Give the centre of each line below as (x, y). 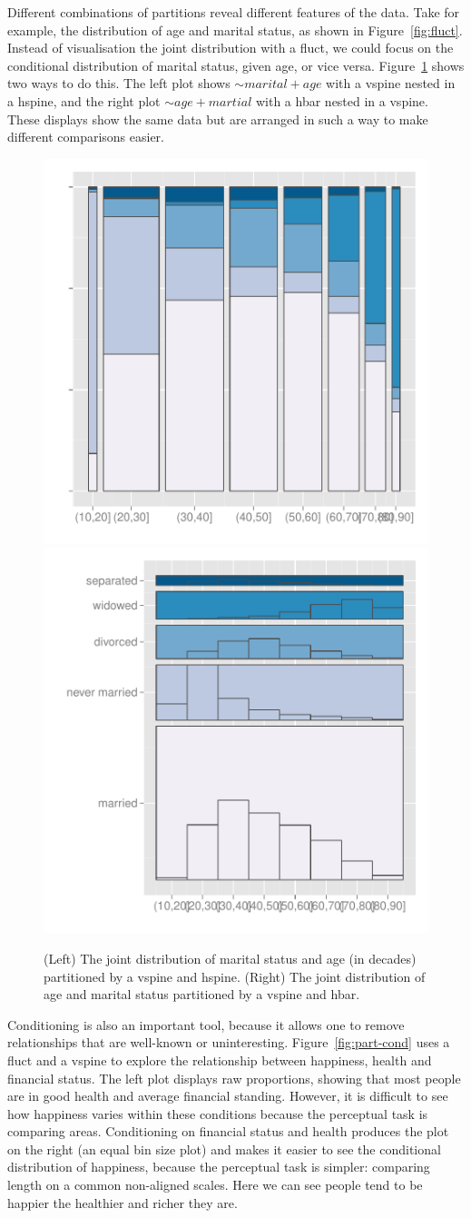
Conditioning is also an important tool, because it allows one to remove (206, 1024)
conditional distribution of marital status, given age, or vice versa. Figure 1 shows (236, 65)
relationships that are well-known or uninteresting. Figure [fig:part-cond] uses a (229, 1042)
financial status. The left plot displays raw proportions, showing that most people (234, 1078)
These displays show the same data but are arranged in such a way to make (218, 119)
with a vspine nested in (391, 83)
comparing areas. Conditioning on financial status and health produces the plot (228, 1131)
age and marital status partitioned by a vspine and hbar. (202, 994)
